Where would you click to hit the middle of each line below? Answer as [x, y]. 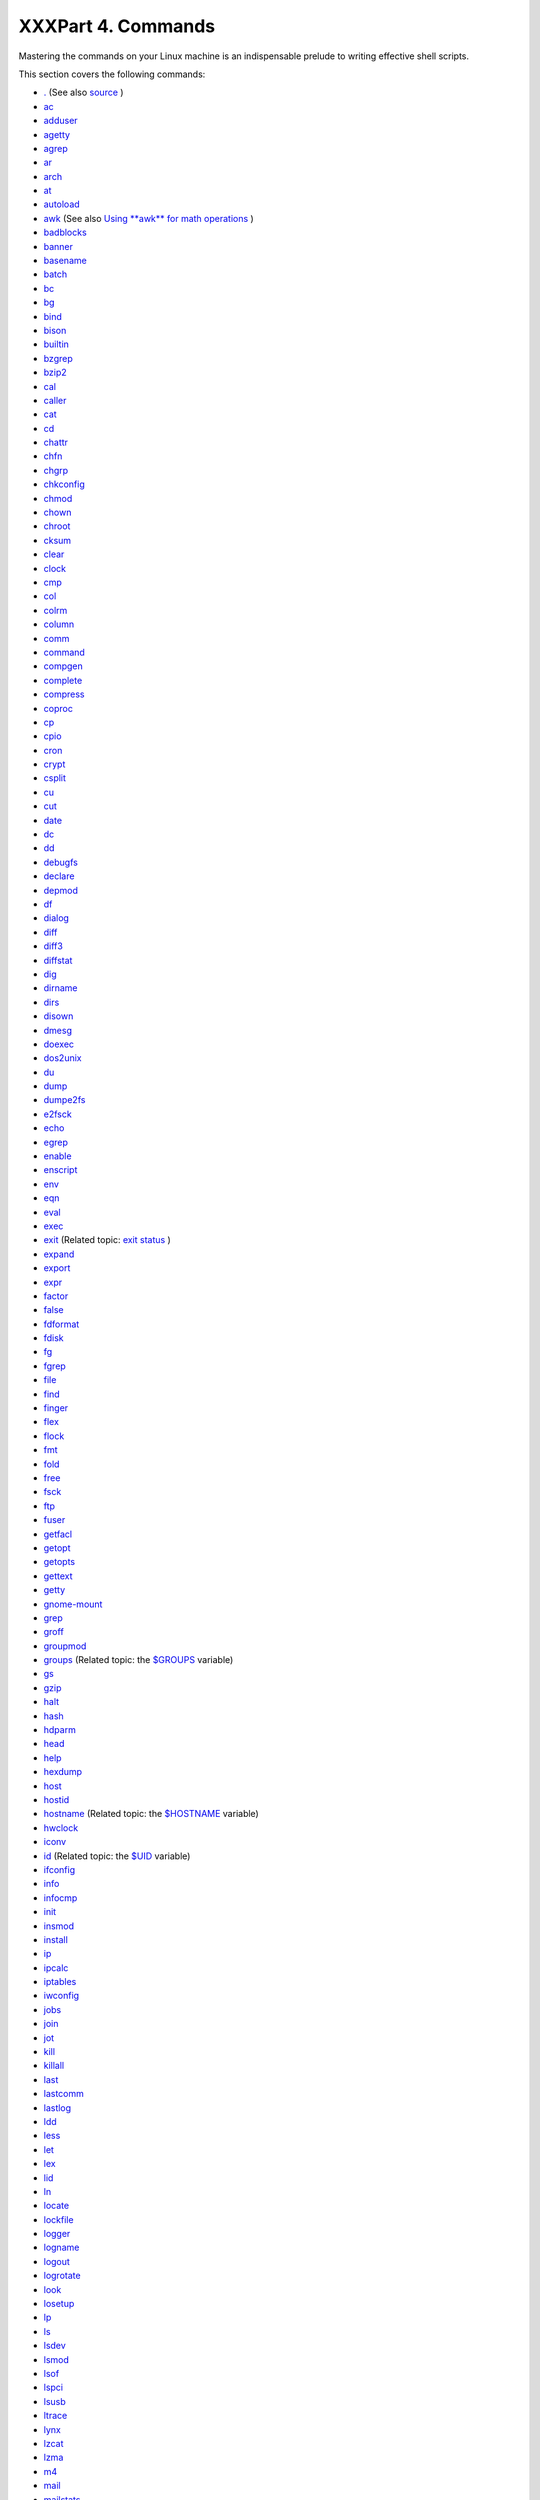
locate [56, 2206]
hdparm [60, 1730]
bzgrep [58, 358]
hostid [56, 1799]
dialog [56, 918]
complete [63, 680]
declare [59, 876]
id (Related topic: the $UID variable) [117, 1856]
